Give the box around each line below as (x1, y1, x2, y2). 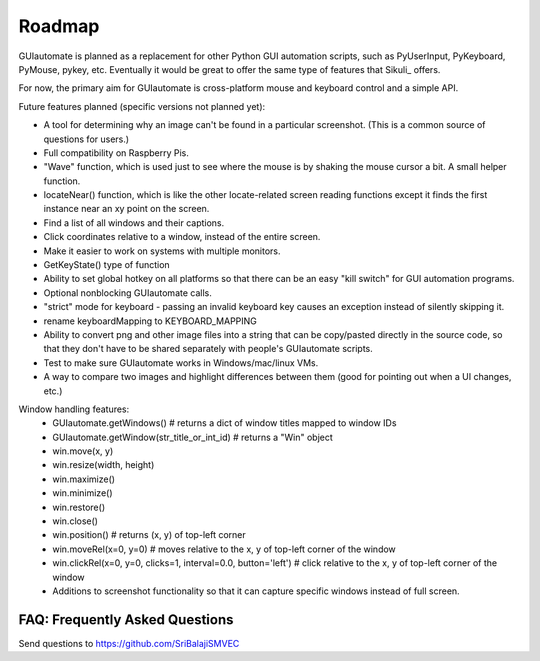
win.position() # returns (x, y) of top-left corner (52, 529, 246, 541)
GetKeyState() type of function (43, 259, 170, 271)
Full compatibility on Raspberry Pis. (43, 146, 190, 159)
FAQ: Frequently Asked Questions (18, 611, 234, 628)
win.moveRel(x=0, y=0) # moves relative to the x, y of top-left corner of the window (52, 543, 397, 555)
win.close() (52, 515, 99, 527)
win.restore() (52, 501, 105, 513)
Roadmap (18, 15, 100, 37)
